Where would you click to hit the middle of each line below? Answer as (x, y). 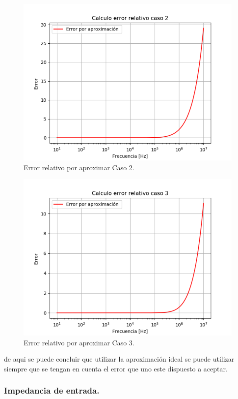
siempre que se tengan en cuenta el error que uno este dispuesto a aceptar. (116, 368)
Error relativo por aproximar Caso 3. (79, 342)
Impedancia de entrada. (52, 390)
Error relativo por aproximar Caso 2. (79, 167)
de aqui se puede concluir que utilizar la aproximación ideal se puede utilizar (119, 359)
